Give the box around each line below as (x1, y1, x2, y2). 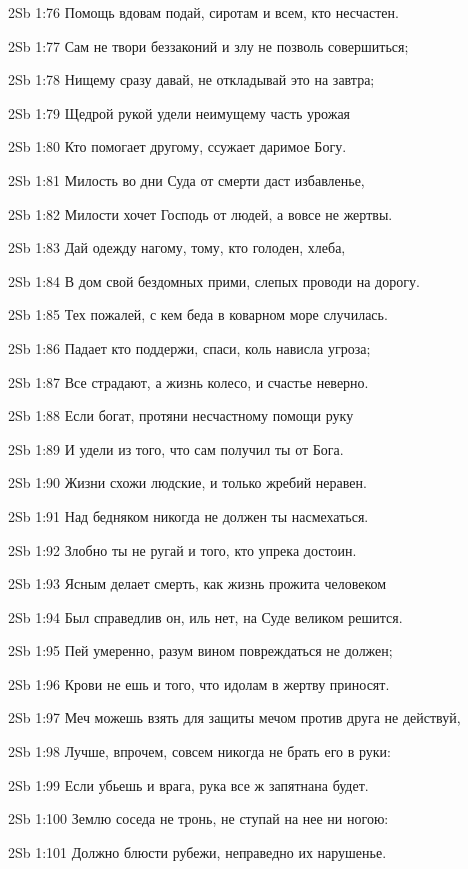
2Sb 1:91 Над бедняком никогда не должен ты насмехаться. (8, 505, 369, 526)
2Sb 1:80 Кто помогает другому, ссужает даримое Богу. (8, 136, 347, 157)
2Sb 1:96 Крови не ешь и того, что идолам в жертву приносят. (8, 673, 390, 694)
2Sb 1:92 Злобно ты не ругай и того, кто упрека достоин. (8, 539, 357, 560)
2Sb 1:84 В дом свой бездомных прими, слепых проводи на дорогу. (8, 270, 420, 291)
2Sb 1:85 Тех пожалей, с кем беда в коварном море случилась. (8, 304, 388, 325)
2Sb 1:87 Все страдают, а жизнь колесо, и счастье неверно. (8, 371, 369, 392)
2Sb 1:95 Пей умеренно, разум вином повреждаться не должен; (8, 640, 393, 661)
